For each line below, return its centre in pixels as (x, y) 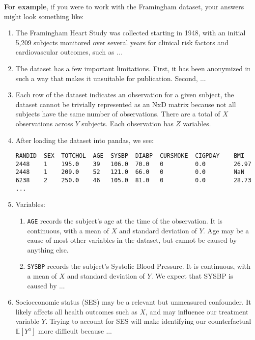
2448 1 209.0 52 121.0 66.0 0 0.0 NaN (130, 172)
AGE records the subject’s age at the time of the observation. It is (125, 221)
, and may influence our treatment (197, 311)
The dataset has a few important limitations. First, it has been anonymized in (133, 68)
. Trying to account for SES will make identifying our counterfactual (148, 321)
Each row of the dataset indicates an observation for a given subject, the (125, 95)
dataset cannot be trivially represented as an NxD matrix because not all (126, 104)
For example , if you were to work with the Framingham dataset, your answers (124, 6)
